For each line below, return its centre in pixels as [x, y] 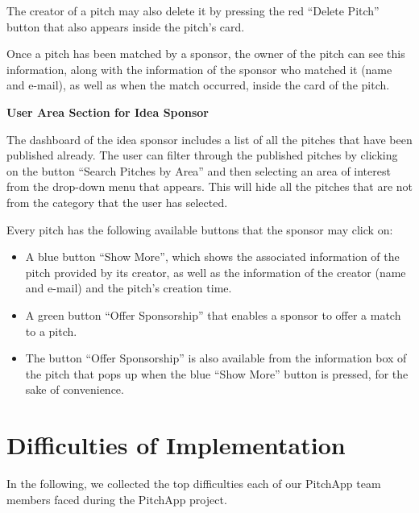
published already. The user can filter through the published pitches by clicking [202, 155]
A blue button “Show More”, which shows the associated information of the [212, 256]
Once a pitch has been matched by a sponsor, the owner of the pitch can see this [206, 54]
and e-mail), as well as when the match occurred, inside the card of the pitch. [198, 85]
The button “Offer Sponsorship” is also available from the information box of [216, 358]
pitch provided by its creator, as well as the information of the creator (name [216, 272]
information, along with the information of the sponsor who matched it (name [199, 69]
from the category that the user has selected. [117, 202]
